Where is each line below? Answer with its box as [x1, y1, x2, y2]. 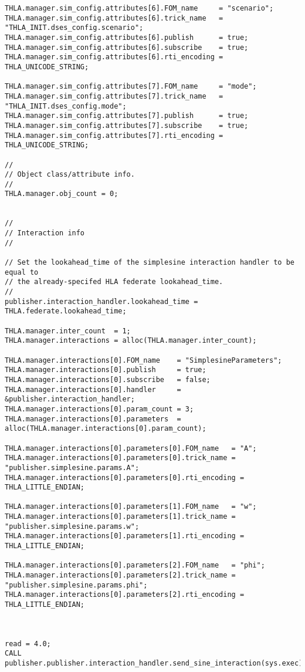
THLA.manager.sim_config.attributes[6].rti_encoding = [5, 53, 223, 62]
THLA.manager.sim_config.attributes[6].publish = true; [5, 33, 249, 42]
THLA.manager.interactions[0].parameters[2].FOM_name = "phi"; [5, 561, 265, 570]
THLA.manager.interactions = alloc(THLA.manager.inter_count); [5, 336, 257, 345]
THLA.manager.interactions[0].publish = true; [5, 366, 206, 374]
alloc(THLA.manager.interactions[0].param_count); [5, 424, 206, 433]
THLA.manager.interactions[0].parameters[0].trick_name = [5, 454, 236, 462]
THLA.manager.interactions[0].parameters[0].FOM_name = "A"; [5, 444, 257, 452]
